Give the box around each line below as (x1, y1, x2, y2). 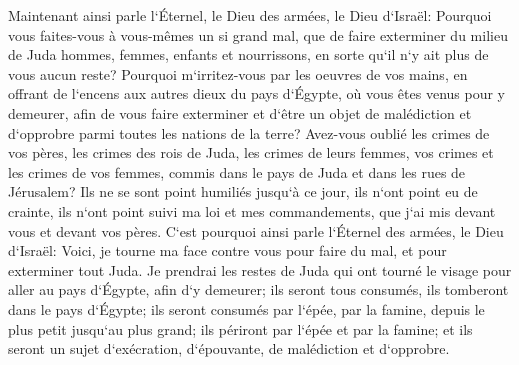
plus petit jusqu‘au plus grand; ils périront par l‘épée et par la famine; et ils (8, 318, 473, 339)
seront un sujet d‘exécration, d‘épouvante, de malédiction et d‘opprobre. (8, 338, 450, 359)
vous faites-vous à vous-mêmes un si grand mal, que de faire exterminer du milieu (8, 24, 508, 45)
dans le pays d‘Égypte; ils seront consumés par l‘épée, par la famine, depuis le (8, 298, 485, 319)
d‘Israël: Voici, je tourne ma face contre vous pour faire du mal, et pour (8, 240, 447, 261)
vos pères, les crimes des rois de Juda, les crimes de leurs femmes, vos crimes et (8, 142, 494, 163)
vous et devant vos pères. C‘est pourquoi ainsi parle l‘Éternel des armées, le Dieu (8, 220, 504, 241)
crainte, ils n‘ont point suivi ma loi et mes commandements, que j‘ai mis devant (8, 200, 496, 221)
